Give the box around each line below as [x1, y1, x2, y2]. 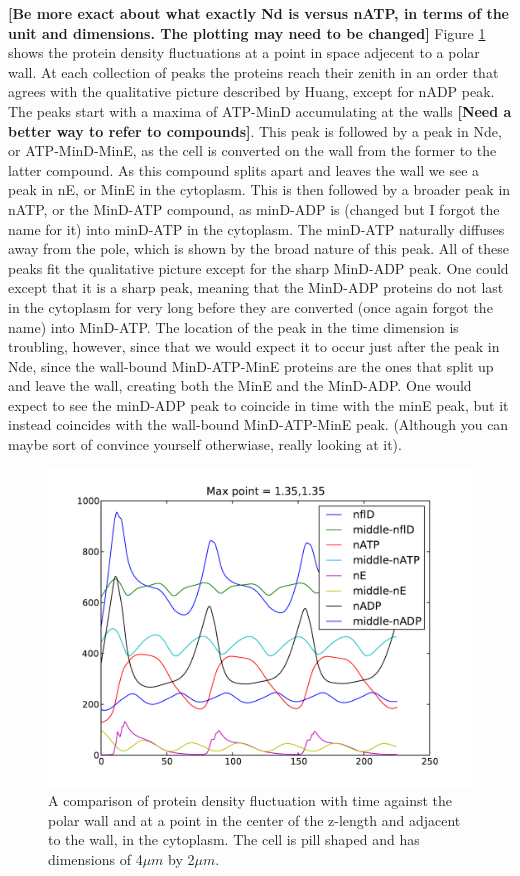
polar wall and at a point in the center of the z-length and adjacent [48, 809, 461, 830]
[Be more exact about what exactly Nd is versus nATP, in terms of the [8, 3, 509, 23]
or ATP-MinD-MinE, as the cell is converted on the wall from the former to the [8, 140, 497, 161]
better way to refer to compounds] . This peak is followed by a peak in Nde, [8, 120, 502, 141]
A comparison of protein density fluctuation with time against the [48, 790, 452, 811]
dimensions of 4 [48, 849, 143, 870]
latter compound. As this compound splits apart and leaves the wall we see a [8, 159, 480, 180]
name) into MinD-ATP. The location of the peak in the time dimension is [8, 316, 459, 337]
